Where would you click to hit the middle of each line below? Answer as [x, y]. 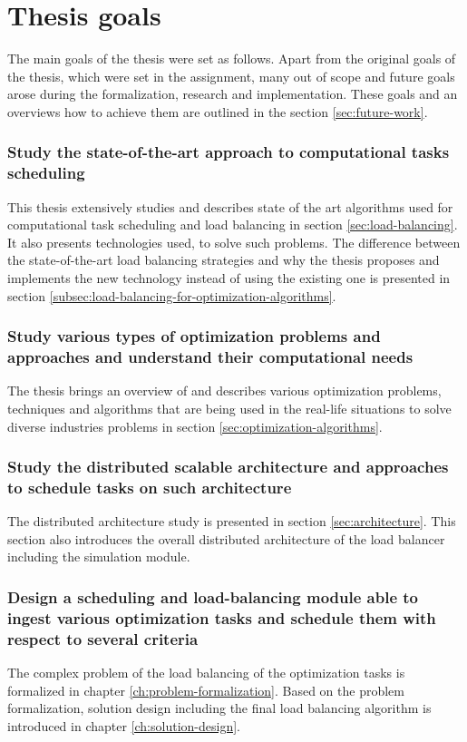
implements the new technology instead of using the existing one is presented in [229, 278]
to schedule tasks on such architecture [150, 487]
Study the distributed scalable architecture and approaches [228, 467]
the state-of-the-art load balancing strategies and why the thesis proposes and [224, 260]
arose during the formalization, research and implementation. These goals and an [233, 94]
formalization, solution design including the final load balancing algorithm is [219, 708]
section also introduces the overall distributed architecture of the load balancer [226, 538]
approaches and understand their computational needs [210, 357]
